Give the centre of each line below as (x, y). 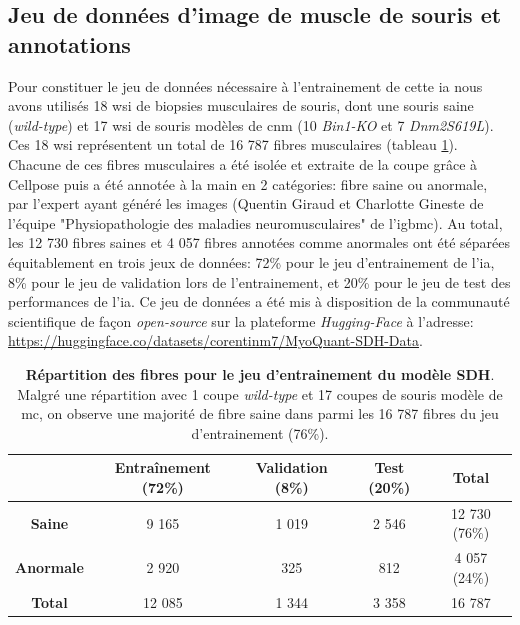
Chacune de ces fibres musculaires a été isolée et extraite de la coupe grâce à (243, 163)
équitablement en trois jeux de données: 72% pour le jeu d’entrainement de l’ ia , (251, 261)
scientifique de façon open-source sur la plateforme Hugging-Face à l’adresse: (241, 320)
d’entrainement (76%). (260, 432)
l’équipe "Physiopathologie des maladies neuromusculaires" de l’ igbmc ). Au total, (255, 222)
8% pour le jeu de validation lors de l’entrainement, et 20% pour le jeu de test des (259, 281)
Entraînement (162, 467)
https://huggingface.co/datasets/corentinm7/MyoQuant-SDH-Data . (215, 340)
